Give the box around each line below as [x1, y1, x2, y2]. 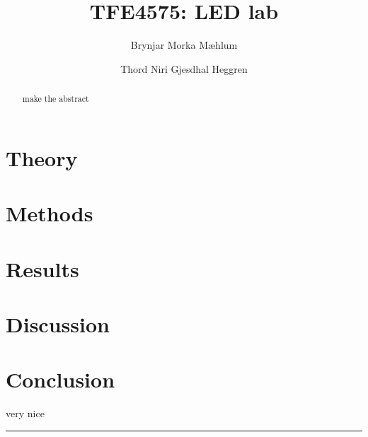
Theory [6, 143, 78, 172]
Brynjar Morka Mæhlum [130, 37, 238, 52]
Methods [6, 199, 93, 228]
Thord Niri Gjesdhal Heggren [120, 61, 248, 76]
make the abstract [22, 93, 89, 105]
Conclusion [6, 365, 115, 394]
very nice [6, 406, 45, 421]
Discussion [6, 309, 110, 338]
